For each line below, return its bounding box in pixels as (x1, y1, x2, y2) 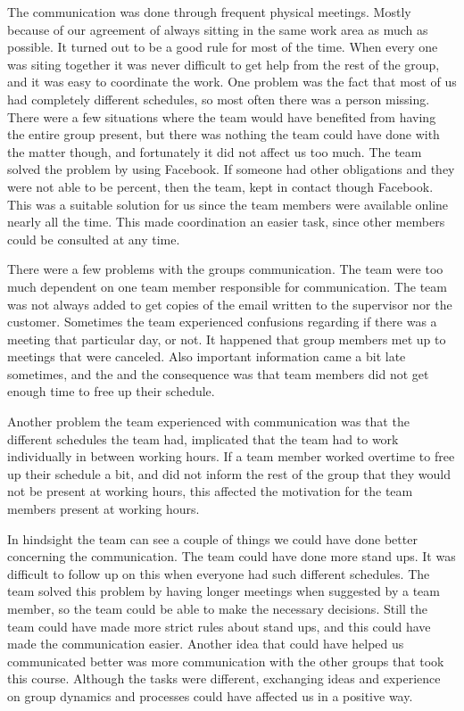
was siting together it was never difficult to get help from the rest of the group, (7, 54, 440, 73)
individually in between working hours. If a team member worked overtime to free (7, 447, 455, 466)
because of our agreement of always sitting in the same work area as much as (7, 20, 428, 38)
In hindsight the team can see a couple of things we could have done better (7, 529, 418, 548)
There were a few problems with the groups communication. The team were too (7, 260, 443, 278)
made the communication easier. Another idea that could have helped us (7, 634, 404, 653)
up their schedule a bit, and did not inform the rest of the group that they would (7, 464, 451, 483)
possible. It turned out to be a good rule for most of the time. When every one (7, 37, 438, 56)
